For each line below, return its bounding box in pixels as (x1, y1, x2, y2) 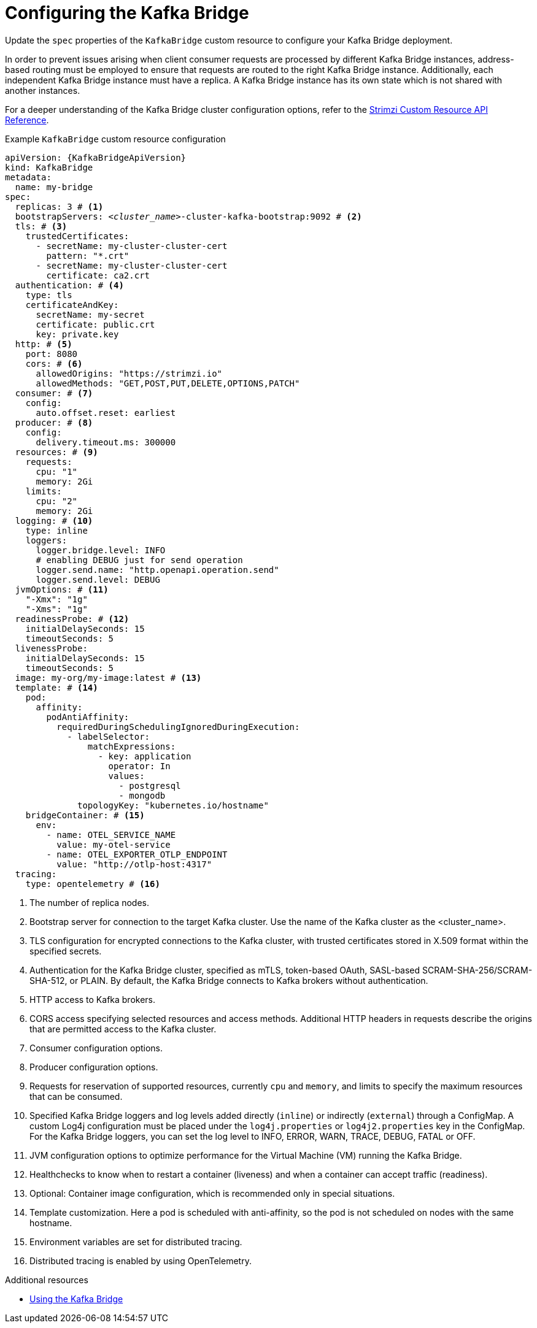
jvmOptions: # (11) (15, 584, 109, 594)
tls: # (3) (15, 221, 68, 231)
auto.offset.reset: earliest (36, 407, 176, 418)
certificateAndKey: (25, 299, 119, 310)
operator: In (108, 761, 171, 771)
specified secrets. (29, 945, 102, 956)
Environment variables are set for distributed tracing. (29, 1236, 242, 1247)
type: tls (25, 290, 72, 300)
